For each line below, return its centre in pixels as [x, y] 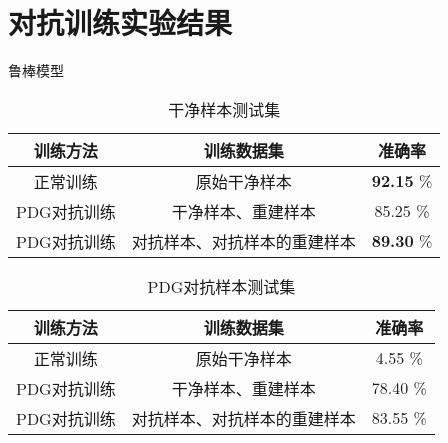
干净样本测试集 [224, 109]
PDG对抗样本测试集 [221, 286]
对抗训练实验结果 [120, 22]
